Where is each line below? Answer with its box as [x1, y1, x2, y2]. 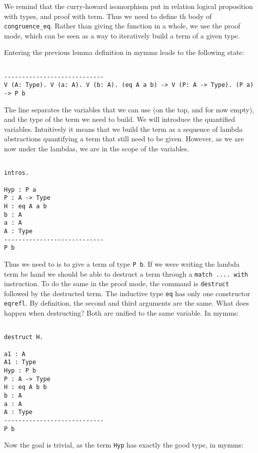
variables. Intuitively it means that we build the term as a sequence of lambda [4, 123, 243, 134]
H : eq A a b [4, 202, 47, 210]
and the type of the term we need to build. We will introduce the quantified [4, 114, 236, 124]
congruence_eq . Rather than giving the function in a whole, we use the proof [4, 20, 241, 31]
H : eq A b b [4, 384, 47, 391]
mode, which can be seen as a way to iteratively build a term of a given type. [4, 30, 240, 40]
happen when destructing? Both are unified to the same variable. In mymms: [4, 308, 239, 318]
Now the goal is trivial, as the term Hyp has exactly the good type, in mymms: [4, 440, 244, 450]
